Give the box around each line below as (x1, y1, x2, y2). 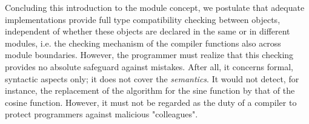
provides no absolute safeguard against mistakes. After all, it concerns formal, (5, 60, 293, 73)
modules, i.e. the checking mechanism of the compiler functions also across (5, 36, 281, 49)
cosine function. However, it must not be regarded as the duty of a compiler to (5, 96, 297, 108)
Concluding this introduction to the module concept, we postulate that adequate (5, 1, 305, 13)
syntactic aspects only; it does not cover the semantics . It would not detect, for (5, 72, 299, 85)
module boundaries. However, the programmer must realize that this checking (5, 48, 294, 61)
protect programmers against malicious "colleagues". (5, 108, 198, 120)
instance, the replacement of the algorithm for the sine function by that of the (5, 84, 295, 97)
